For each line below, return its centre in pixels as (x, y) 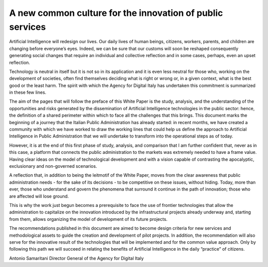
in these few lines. (28, 92)
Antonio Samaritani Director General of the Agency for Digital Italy (76, 258)
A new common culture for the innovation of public (116, 13)
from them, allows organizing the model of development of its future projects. (88, 219)
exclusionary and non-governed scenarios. (53, 166)
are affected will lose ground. (39, 196)
